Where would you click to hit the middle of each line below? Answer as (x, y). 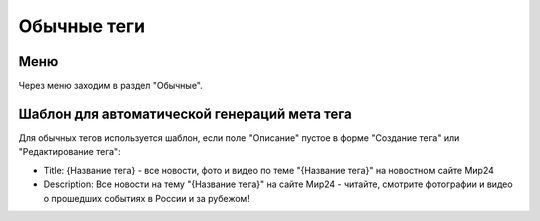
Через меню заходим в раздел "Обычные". (111, 86)
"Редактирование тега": (69, 152)
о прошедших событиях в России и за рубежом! (146, 198)
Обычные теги (81, 26)
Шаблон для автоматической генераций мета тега (185, 113)
